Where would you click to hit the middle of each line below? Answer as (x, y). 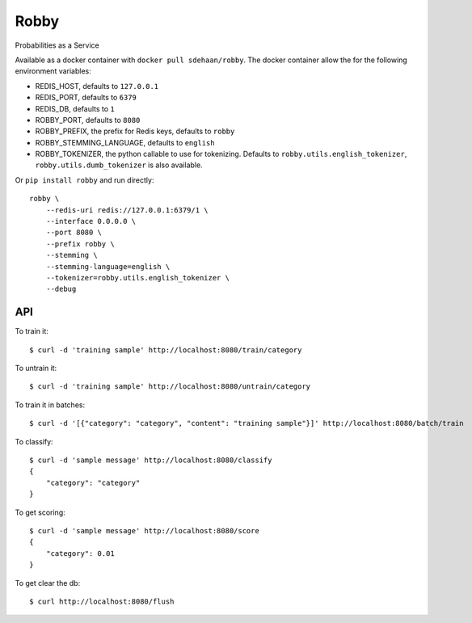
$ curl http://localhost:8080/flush (102, 601)
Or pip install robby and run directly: (84, 180)
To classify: (34, 441)
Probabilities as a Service (57, 45)
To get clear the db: (48, 583)
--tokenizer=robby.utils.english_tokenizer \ (138, 278)
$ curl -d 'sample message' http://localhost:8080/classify (151, 460)
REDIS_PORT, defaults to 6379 (86, 98)
